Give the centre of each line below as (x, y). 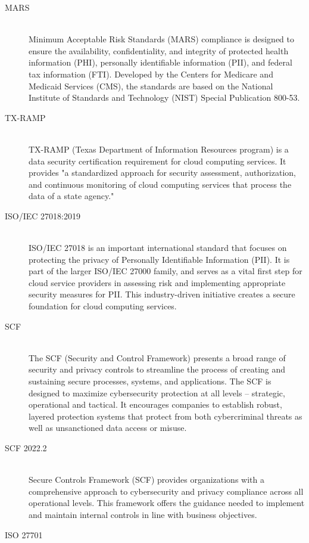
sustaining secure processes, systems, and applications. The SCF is (150, 381)
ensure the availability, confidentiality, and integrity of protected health (159, 50)
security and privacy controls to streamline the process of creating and (157, 369)
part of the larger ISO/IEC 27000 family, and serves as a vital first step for (166, 271)
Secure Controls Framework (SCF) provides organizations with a (146, 480)
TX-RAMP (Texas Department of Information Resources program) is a (159, 149)
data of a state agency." (71, 196)
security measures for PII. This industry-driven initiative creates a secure (162, 294)
